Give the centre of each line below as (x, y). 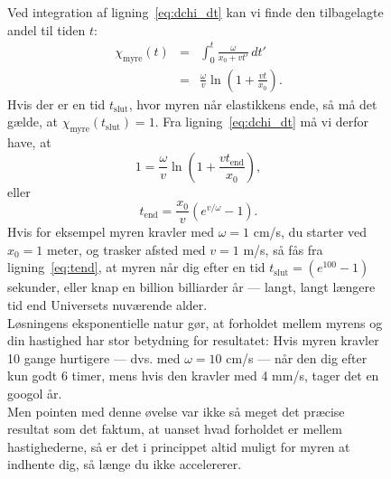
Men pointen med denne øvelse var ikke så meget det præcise (176, 411)
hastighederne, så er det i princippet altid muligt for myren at (179, 446)
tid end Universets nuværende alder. (107, 304)
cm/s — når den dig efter (297, 357)
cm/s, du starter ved (310, 232)
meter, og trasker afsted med (126, 249)
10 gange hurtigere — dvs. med (94, 357)
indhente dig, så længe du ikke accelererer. (125, 464)
